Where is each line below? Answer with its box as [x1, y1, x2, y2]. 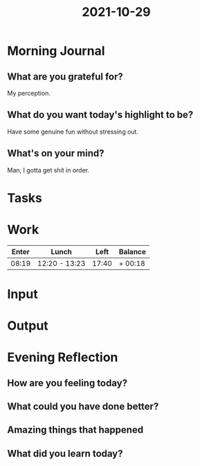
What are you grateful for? [7, 71, 123, 82]
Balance [118, 247, 147, 256]
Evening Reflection [7, 350, 118, 366]
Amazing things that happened [7, 424, 144, 436]
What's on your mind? [7, 147, 105, 159]
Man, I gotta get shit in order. [7, 165, 90, 174]
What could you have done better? [7, 401, 159, 413]
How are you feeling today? [7, 377, 128, 388]
